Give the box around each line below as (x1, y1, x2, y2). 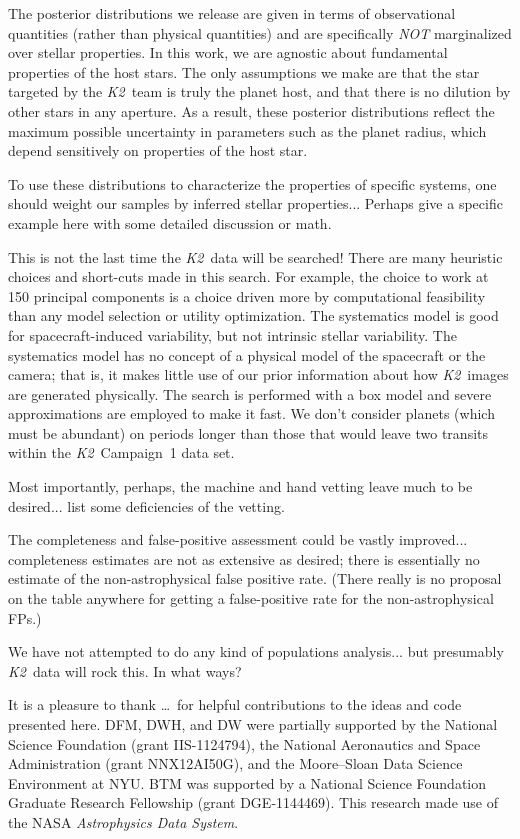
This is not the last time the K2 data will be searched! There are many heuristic (8, 246, 503, 267)
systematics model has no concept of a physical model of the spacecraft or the (8, 344, 486, 365)
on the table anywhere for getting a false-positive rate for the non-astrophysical (8, 588, 494, 609)
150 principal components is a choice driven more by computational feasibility (8, 285, 486, 306)
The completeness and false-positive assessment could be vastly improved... (8, 529, 468, 550)
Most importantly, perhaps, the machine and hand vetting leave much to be (8, 476, 473, 497)
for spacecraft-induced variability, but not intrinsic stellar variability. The (8, 324, 457, 345)
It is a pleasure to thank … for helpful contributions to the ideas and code (8, 694, 462, 715)
